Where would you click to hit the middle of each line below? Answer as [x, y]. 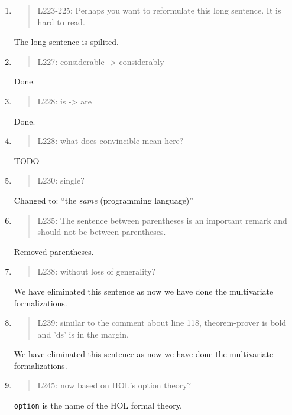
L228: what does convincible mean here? [111, 141]
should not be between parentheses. [102, 232]
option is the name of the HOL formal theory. [98, 405]
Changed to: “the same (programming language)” [103, 200]
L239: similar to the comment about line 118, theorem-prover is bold [162, 323]
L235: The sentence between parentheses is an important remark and [162, 220]
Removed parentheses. [54, 251]
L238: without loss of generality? [97, 271]
